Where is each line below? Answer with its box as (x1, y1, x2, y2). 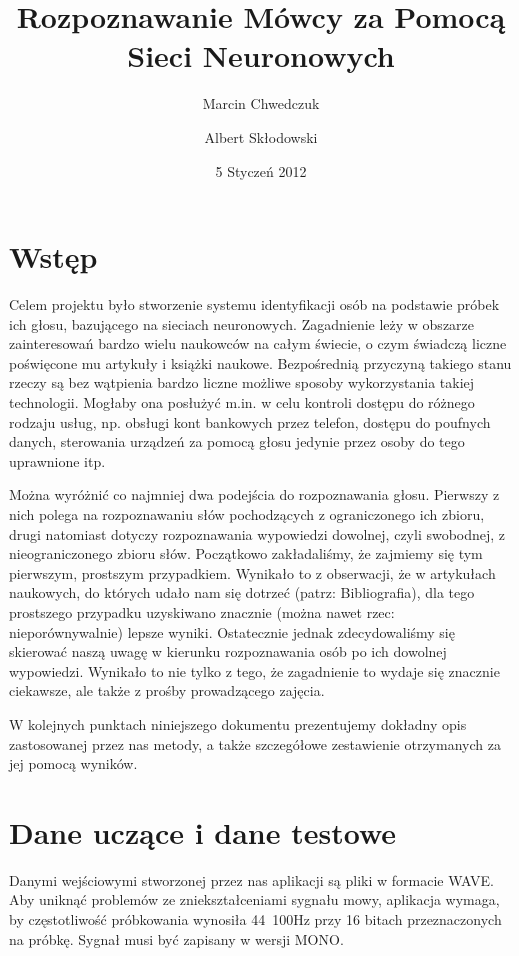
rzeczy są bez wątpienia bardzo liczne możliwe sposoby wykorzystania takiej (9, 372, 475, 393)
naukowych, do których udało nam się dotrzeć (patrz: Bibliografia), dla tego (9, 582, 475, 603)
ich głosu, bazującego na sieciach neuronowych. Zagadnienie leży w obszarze (9, 313, 475, 334)
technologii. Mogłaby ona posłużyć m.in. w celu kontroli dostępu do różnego (9, 392, 475, 412)
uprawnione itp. (9, 450, 106, 471)
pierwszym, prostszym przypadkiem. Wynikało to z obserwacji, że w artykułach (9, 562, 496, 583)
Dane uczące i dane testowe (9, 811, 397, 852)
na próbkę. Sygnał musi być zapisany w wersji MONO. (9, 928, 344, 949)
